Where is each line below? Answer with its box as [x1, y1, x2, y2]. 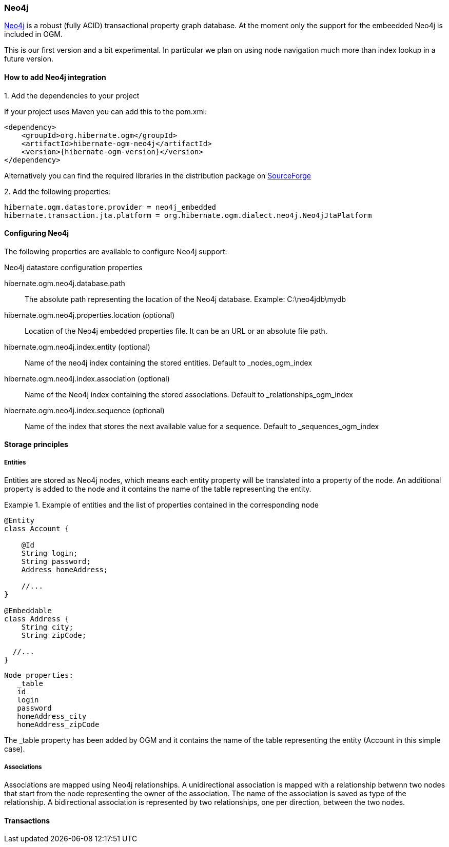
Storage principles [4, 440, 68, 449]
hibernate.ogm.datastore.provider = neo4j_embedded [4, 203, 217, 211]
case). [4, 744, 25, 754]
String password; [21, 557, 91, 566]
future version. [4, 54, 53, 64]
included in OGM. [4, 30, 63, 39]
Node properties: [4, 671, 73, 680]
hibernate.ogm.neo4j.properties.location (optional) [4, 310, 175, 319]
